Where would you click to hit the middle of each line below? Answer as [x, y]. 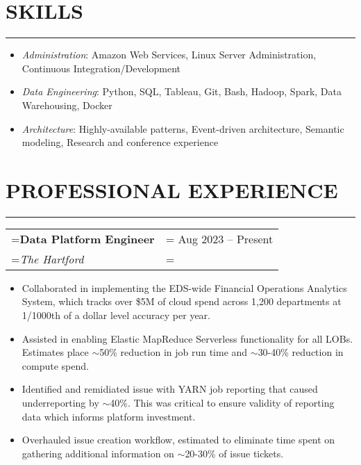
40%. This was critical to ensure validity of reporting [222, 402]
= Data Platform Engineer [83, 238]
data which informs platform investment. [109, 416]
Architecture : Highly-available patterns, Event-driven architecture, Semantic [183, 128]
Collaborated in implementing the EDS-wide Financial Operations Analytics [184, 287]
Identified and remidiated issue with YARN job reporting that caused [170, 389]
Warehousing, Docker [67, 105]
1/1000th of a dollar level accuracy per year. [116, 315]
